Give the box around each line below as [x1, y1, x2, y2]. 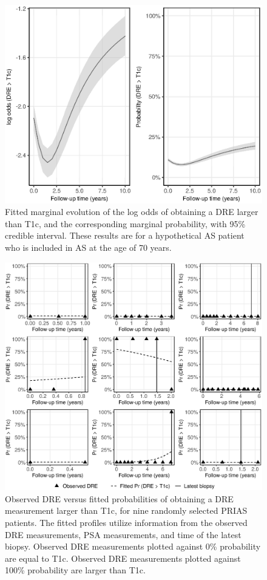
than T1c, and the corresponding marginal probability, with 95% [5, 217, 246, 230]
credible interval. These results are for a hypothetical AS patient [5, 229, 245, 242]
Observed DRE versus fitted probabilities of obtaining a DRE [5, 492, 234, 505]
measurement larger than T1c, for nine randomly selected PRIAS [5, 504, 248, 517]
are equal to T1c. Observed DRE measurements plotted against [5, 551, 241, 564]
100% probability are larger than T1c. [5, 564, 146, 576]
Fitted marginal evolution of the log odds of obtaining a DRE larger [5, 205, 259, 218]
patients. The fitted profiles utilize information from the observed [5, 516, 248, 528]
